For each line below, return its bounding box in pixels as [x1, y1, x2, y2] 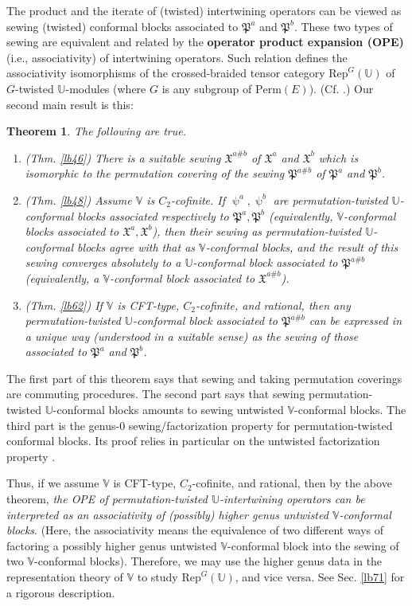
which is [318, 149, 359, 166]
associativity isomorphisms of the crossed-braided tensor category [6, 65, 325, 81]
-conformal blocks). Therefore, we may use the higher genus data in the [34, 553, 383, 569]
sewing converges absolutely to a [25, 254, 181, 271]
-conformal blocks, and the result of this [205, 238, 398, 255]
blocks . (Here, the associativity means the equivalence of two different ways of [6, 522, 384, 538]
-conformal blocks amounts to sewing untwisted [52, 401, 284, 418]
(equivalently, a [25, 269, 99, 286]
